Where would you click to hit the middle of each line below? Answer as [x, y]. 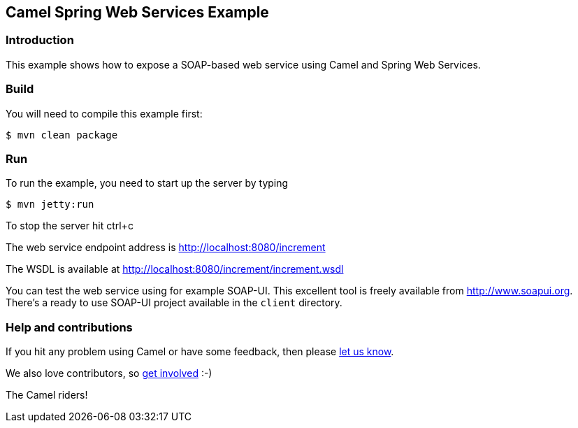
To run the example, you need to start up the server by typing [147, 183]
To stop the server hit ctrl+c [70, 226]
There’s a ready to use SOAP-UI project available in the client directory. [174, 303]
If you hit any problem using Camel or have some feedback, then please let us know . [200, 352]
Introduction [40, 40]
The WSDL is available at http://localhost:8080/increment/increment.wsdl [175, 269]
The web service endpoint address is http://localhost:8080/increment [166, 248]
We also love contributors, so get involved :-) [109, 373]
